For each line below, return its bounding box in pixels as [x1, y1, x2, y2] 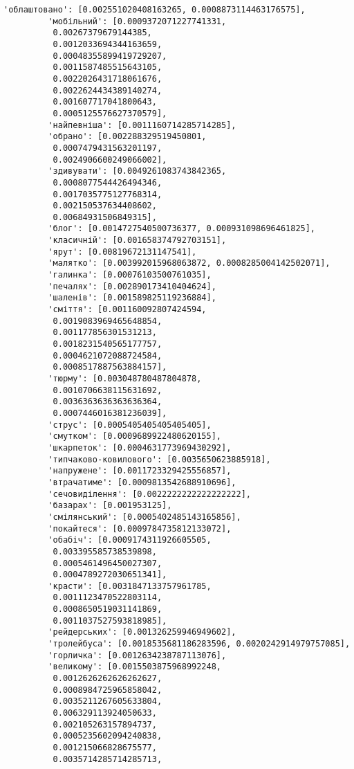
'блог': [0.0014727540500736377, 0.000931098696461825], [48, 224, 316, 234]
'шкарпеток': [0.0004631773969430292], [48, 442, 232, 453]
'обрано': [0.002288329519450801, [48, 132, 207, 142]
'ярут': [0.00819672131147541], [48, 246, 197, 257]
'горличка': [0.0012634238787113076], [48, 650, 227, 660]
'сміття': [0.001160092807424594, [48, 305, 207, 315]
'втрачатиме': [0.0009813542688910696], [48, 477, 236, 487]
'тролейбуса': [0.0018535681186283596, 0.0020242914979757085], [48, 639, 351, 649]
